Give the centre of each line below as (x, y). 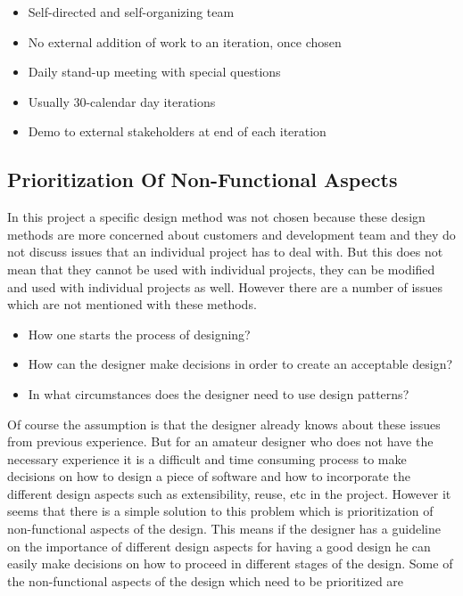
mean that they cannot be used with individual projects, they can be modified (221, 269)
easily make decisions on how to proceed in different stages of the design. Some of (230, 563)
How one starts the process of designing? (139, 334)
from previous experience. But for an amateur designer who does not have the (220, 441)
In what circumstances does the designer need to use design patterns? (219, 393)
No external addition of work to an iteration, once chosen (185, 41)
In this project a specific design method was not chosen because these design (216, 217)
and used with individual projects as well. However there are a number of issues (225, 286)
